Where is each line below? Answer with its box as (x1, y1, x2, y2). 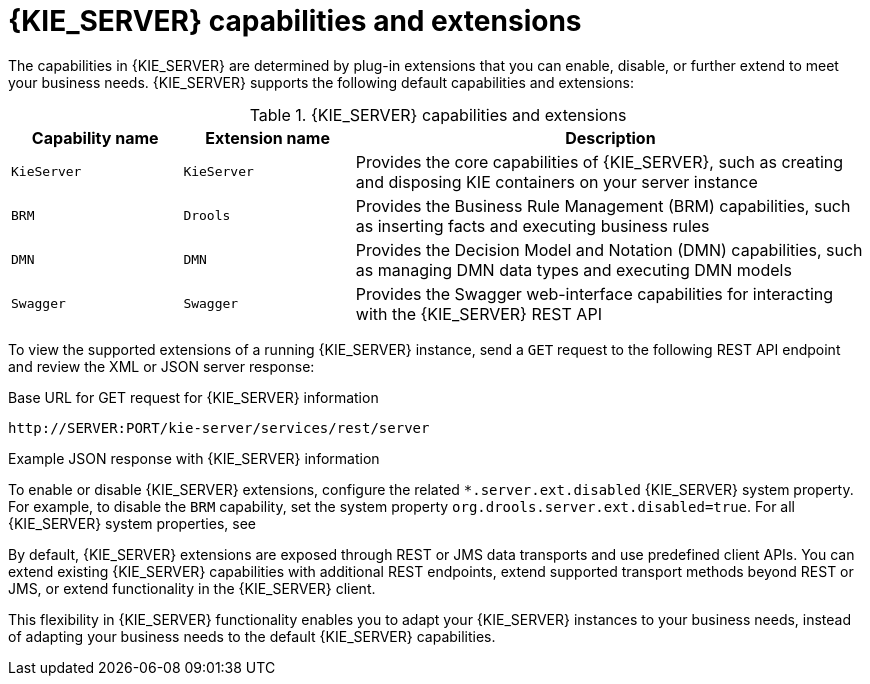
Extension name (205, 127, 330, 148)
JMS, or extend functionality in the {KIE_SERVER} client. (8, 579, 376, 597)
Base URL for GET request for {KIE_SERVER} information (8, 388, 379, 406)
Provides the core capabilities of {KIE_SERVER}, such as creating (355, 151, 844, 172)
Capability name (31, 127, 159, 148)
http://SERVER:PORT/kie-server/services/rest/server (8, 419, 430, 436)
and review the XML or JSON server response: (8, 357, 315, 375)
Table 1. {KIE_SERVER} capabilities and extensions (249, 104, 627, 125)
